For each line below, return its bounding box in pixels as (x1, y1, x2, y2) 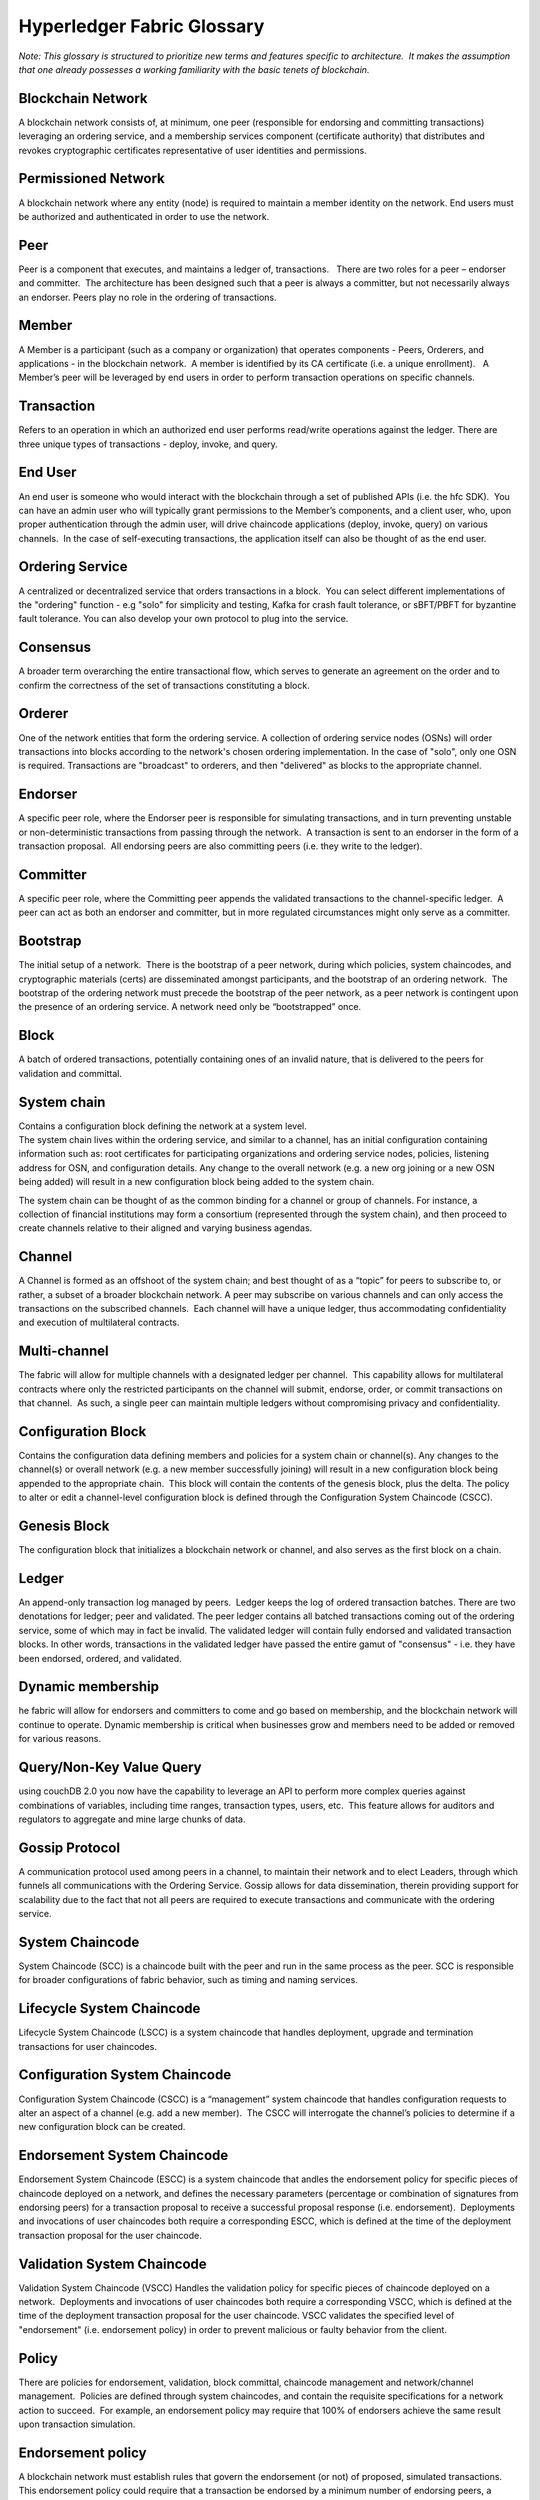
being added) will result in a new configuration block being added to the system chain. (18, 1176, 375, 1188)
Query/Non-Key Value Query (18, 1759, 202, 1776)
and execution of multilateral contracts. (18, 1316, 180, 1329)
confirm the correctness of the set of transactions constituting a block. (18, 679, 310, 691)
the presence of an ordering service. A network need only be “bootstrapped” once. (18, 1001, 362, 1013)
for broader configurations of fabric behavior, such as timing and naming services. (18, 1974, 359, 1986)
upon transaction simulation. (18, 2418, 136, 2430)
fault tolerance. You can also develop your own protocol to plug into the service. (18, 613, 349, 625)
